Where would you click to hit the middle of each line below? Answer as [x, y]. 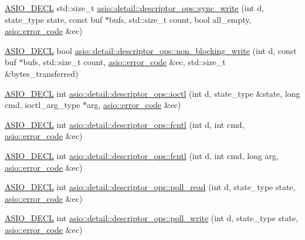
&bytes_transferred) [42, 73]
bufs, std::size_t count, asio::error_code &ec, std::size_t [124, 62]
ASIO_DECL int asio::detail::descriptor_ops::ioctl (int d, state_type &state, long [152, 93]
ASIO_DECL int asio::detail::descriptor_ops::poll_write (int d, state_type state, [152, 218]
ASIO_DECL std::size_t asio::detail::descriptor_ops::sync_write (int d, [134, 8]
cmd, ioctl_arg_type [43, 105]
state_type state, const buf [54, 19]
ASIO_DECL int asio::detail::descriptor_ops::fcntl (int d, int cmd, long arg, [142, 155]
